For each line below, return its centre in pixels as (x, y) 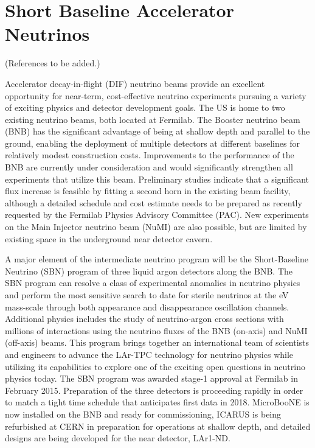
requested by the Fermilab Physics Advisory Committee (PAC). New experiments (157, 215)
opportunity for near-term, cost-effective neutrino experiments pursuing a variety (156, 95)
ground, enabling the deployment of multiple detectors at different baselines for (152, 143)
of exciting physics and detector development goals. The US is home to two (145, 107)
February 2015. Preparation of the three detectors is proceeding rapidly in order (154, 390)
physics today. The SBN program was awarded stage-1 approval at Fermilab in (151, 378)
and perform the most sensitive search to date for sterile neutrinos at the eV (147, 295)
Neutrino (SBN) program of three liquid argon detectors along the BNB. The (149, 271)
